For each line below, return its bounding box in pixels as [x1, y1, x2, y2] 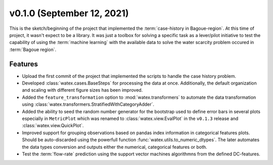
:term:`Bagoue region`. [9, 46, 57, 53]
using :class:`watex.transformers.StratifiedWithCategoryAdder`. [22, 101, 154, 107]
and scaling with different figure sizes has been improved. [22, 87, 143, 93]
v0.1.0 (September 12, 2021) [9, 8, 129, 19]
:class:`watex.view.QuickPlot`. [22, 122, 84, 129]
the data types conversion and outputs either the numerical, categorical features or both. [22, 144, 207, 150]
